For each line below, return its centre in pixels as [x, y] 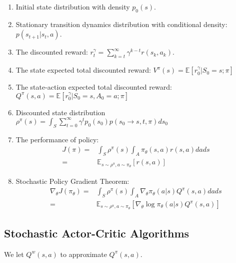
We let [14, 254]
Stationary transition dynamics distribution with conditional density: [121, 24]
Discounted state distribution [60, 112]
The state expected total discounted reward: [83, 70]
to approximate [83, 254]
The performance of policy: [57, 139]
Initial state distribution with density [73, 7]
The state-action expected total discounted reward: [94, 87]
